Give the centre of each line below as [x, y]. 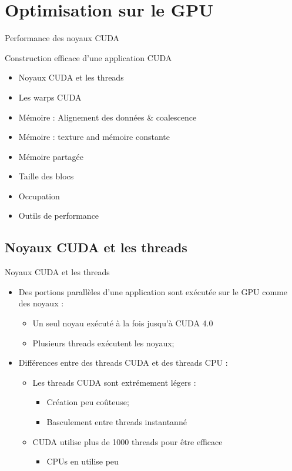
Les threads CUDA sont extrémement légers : [114, 382]
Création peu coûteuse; [88, 402]
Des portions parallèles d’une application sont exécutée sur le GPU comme [153, 291]
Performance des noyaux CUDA [62, 38]
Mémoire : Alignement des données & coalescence [108, 117]
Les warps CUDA [50, 97]
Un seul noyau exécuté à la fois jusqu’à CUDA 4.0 [123, 323]
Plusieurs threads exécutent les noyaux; [103, 343]
